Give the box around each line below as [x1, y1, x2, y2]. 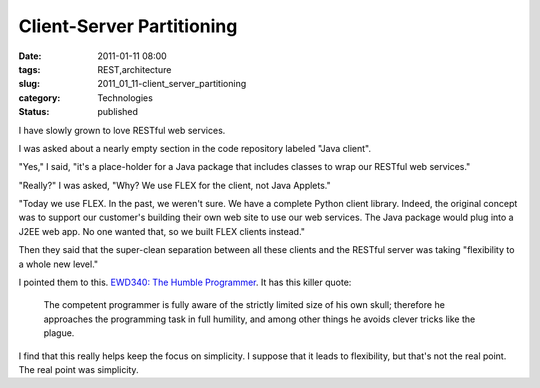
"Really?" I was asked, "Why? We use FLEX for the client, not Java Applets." [18, 179, 331, 191]
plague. [43, 327, 75, 339]
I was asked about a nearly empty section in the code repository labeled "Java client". [18, 142, 372, 154]
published [97, 106, 139, 118]
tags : [18, 63, 41, 75]
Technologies [97, 91, 154, 104]
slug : [18, 78, 40, 90]
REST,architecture [97, 63, 172, 75]
